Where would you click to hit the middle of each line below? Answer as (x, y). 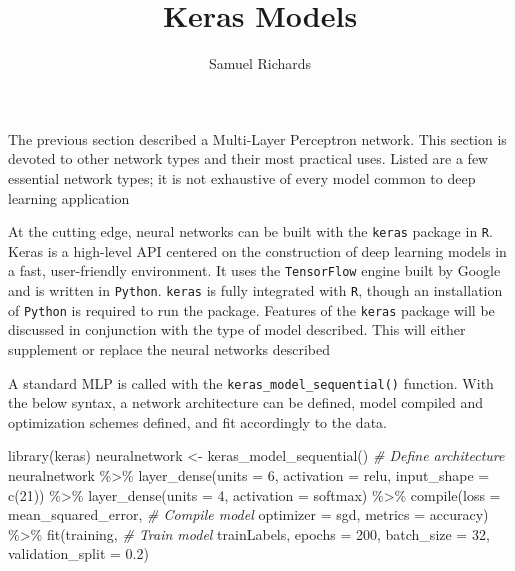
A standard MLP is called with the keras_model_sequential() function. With (251, 382)
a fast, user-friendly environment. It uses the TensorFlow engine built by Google (254, 270)
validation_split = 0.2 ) (78, 553)
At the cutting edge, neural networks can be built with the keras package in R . (250, 231)
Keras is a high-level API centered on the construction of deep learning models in (257, 250)
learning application (69, 197)
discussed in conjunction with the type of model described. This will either (237, 329)
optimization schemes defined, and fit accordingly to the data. (197, 421)
